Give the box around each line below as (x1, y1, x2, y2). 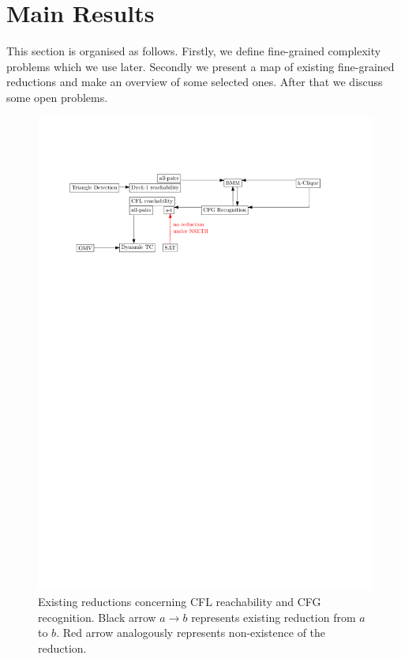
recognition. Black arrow (38, 608, 156, 625)
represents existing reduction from (191, 608, 356, 625)
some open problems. (6, 88, 108, 105)
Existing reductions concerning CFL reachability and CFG (38, 593, 321, 610)
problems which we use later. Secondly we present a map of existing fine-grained (6, 58, 395, 74)
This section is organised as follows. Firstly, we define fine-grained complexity (6, 43, 381, 59)
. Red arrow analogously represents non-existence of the (56, 624, 326, 641)
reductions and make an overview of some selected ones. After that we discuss (6, 73, 383, 90)
